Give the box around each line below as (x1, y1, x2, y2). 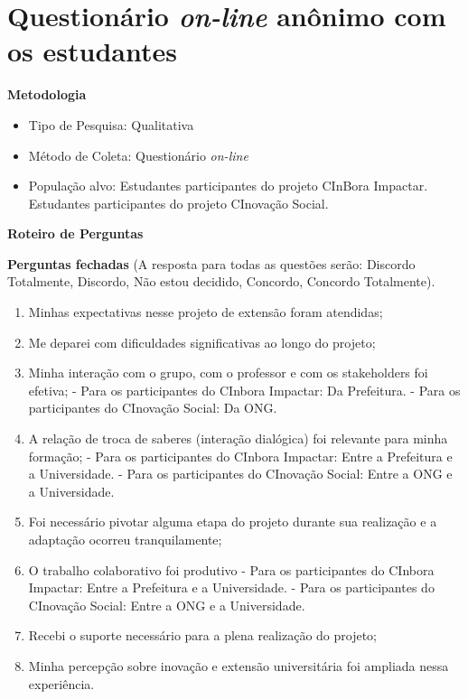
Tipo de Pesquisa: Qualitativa (28, 115, 194, 134)
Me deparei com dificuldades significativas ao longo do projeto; (28, 332, 376, 351)
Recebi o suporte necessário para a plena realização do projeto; (28, 626, 378, 645)
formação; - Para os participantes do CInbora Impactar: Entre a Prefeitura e (28, 446, 453, 465)
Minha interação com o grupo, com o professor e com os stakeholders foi (28, 363, 428, 382)
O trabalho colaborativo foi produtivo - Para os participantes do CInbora (28, 560, 435, 579)
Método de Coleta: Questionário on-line (28, 145, 248, 164)
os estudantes (7, 33, 177, 70)
